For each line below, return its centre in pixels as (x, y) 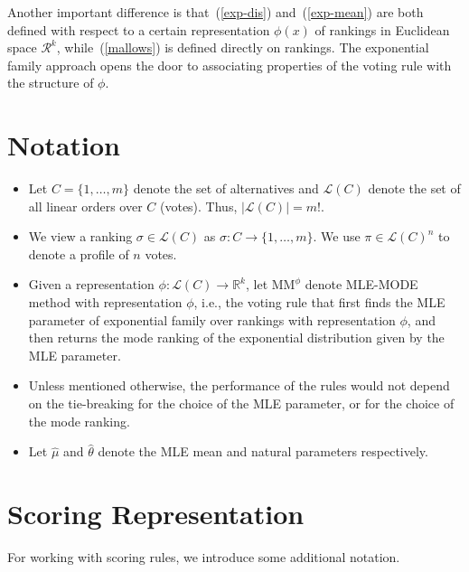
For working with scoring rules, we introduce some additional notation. (204, 556)
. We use (337, 236)
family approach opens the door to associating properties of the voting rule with (230, 65)
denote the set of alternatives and (226, 188)
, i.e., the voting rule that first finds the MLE (319, 302)
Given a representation (91, 284)
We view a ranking (80, 236)
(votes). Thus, (198, 206)
